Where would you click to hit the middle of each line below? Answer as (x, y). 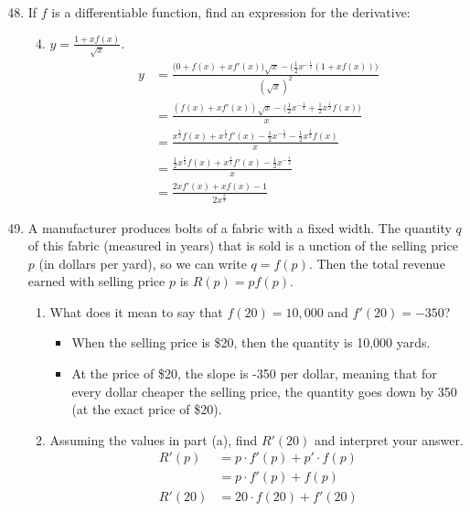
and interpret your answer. (389, 439)
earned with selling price (96, 281)
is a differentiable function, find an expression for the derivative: (231, 12)
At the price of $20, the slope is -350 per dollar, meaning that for (254, 373)
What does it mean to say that (136, 311)
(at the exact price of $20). (147, 409)
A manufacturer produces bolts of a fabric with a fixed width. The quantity (240, 227)
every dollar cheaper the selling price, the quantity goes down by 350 (264, 391)
